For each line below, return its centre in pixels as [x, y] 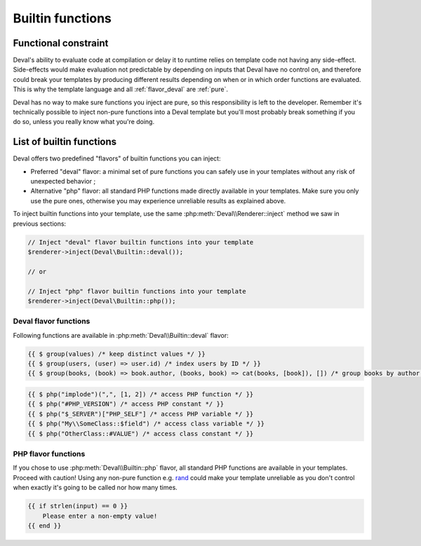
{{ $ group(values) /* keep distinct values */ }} [117, 354]
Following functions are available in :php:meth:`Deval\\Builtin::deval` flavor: [121, 335]
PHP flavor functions [49, 453]
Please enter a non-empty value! [100, 516]
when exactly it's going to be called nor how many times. [95, 488]
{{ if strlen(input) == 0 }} [78, 506]
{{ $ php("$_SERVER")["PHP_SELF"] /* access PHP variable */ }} [141, 414]
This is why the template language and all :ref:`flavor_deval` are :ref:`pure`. [120, 89]
